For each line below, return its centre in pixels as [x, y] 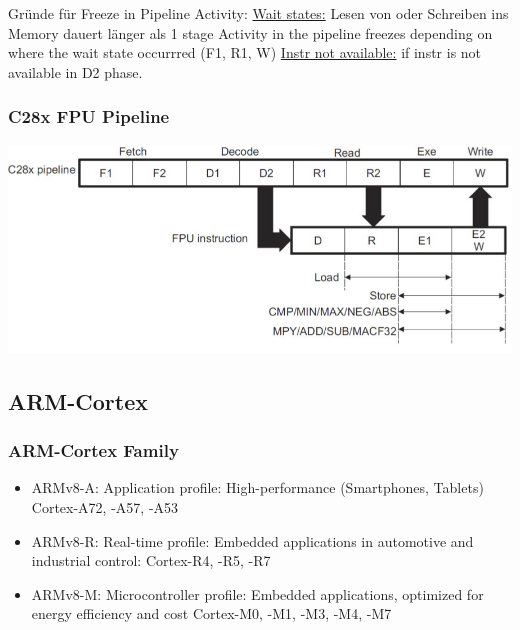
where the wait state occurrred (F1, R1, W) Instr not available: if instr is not [245, 52]
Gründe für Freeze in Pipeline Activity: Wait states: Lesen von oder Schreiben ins [258, 13]
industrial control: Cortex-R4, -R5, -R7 [151, 560]
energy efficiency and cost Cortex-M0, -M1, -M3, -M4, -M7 [211, 613]
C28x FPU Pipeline [89, 116]
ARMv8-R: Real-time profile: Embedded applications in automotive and [252, 540]
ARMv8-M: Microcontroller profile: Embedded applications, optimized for [257, 593]
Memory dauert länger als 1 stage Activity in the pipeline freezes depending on [250, 32]
